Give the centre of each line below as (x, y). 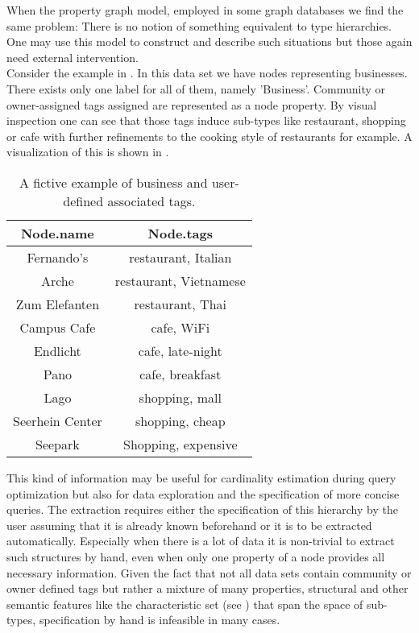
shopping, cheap (180, 420)
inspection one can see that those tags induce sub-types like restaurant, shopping (206, 120)
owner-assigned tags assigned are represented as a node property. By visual (192, 104)
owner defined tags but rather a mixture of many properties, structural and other (207, 588)
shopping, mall (180, 397)
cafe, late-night (180, 350)
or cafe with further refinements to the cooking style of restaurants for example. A (209, 136)
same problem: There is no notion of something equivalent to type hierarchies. (199, 25)
